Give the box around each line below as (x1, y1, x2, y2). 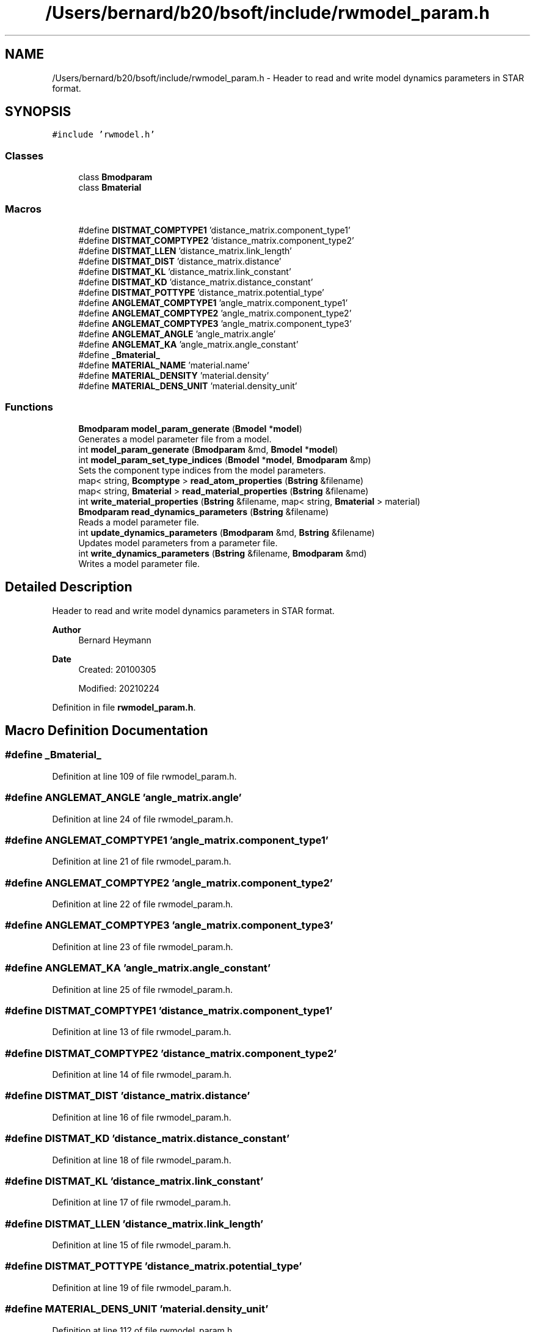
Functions (5, 401, 53, 414)
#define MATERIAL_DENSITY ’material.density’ (78, 370, 269, 381)
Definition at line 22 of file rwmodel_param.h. (52, 899, 233, 909)
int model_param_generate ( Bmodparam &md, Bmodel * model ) (78, 444, 338, 455)
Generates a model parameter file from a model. (78, 433, 272, 444)
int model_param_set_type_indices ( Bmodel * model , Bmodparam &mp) (78, 454, 371, 465)
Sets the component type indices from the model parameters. (78, 464, 326, 475)
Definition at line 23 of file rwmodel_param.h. (52, 941, 233, 952)
